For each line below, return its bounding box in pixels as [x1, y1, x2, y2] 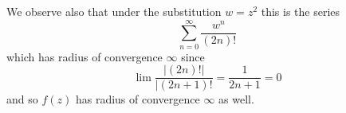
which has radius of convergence [6, 48, 163, 64]
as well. [218, 91, 254, 107]
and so [6, 91, 38, 107]
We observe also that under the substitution [6, 3, 222, 19]
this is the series [261, 3, 340, 19]
